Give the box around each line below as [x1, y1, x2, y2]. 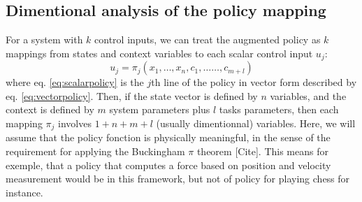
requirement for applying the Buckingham [6, 144, 185, 159]
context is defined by [6, 102, 94, 117]
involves [58, 116, 92, 131]
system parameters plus [109, 102, 210, 117]
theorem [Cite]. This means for [196, 144, 328, 159]
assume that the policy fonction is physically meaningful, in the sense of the [6, 130, 331, 145]
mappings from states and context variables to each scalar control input [6, 45, 313, 60]
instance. [6, 185, 43, 199]
